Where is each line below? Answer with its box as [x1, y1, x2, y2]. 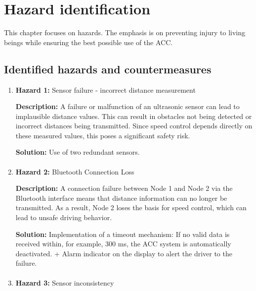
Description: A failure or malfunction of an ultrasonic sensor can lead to [15, 101, 240, 112]
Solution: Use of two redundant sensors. [15, 147, 140, 157]
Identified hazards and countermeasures [4, 61, 212, 76]
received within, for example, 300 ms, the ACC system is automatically [15, 238, 231, 249]
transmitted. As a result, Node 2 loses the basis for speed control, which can [15, 202, 247, 213]
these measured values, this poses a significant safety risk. [15, 130, 190, 140]
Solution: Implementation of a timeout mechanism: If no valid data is [15, 229, 230, 239]
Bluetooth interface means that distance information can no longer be [15, 192, 227, 203]
